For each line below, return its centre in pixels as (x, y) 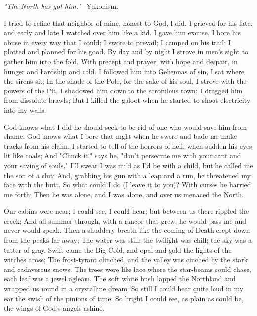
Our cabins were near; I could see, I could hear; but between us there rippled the (127, 211)
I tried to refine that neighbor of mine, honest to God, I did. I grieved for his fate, (128, 23)
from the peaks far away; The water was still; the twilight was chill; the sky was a (128, 240)
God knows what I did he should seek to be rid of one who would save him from (126, 126)
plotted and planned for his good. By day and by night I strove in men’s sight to (126, 52)
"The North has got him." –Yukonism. (61, 6)
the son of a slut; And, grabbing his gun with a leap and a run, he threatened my (127, 175)
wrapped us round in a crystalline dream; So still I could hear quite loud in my (124, 289)
